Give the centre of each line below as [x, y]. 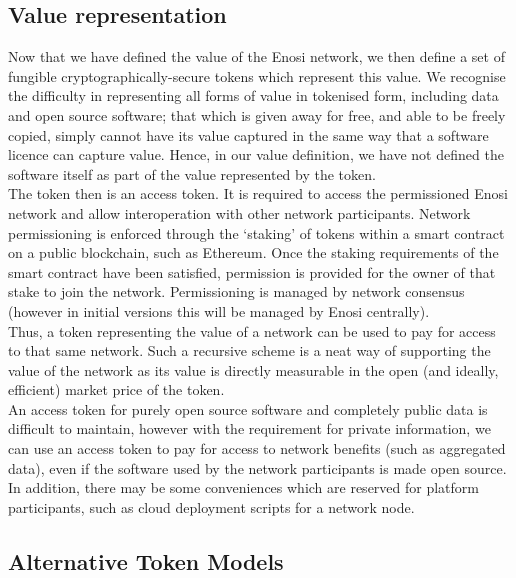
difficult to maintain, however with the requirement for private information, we [249, 428]
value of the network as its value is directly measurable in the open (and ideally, [253, 369]
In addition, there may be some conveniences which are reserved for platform [243, 487]
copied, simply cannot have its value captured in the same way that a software [248, 134]
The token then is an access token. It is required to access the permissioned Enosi [258, 193]
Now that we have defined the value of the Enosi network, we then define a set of [256, 56]
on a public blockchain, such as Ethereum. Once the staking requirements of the [253, 252]
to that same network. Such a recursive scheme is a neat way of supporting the [249, 350]
